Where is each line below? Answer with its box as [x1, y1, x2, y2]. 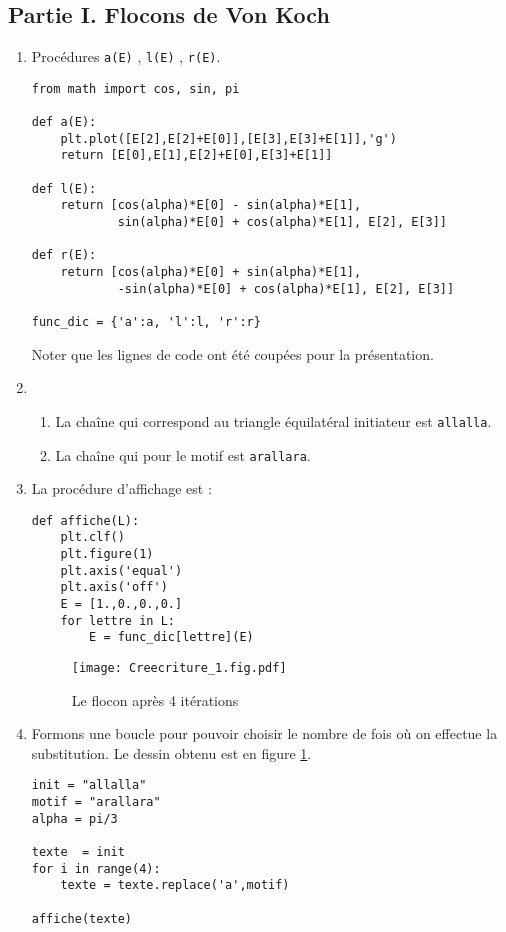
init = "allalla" [31, 778, 147, 793]
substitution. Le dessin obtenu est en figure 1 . [31, 742, 312, 763]
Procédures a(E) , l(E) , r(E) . [31, 46, 221, 67]
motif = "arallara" [31, 795, 161, 810]
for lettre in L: [60, 613, 175, 628]
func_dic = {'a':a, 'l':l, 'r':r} [31, 315, 261, 330]
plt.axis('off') [60, 580, 168, 595]
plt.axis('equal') [60, 563, 183, 578]
